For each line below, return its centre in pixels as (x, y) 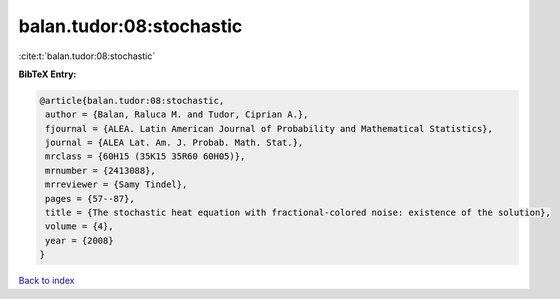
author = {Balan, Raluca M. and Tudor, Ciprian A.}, (177, 114)
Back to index (46, 281)
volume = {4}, (79, 226)
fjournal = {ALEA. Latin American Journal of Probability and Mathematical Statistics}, (269, 128)
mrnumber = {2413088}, (101, 170)
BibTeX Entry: (47, 74)
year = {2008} (79, 240)
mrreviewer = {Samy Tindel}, (116, 184)
